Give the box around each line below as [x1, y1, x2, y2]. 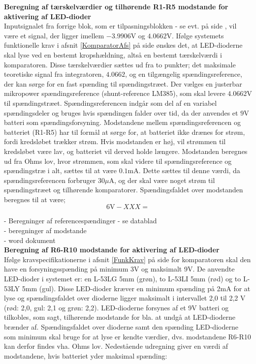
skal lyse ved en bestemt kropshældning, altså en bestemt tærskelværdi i [4, 49, 222, 60]
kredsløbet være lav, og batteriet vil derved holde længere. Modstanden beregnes [4, 146, 248, 156]
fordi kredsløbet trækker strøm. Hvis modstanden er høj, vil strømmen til [4, 136, 226, 147]
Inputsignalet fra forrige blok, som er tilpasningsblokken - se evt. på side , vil [4, 21, 237, 31]
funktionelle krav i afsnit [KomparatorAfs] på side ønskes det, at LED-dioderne [4, 40, 243, 50]
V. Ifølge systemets [166, 30, 224, 40]
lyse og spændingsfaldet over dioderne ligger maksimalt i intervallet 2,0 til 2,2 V [4, 293, 246, 303]
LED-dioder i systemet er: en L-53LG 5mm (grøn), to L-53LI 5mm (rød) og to [4, 273, 241, 284]
